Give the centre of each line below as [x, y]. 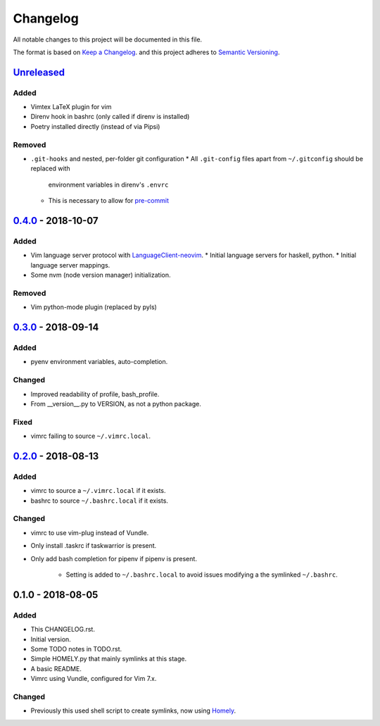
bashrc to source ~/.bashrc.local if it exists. [100, 501]
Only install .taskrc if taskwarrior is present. [94, 546]
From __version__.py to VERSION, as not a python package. [116, 403]
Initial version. [51, 639]
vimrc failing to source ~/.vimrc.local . [91, 436]
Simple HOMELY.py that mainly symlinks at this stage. [108, 659]
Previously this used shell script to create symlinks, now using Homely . [133, 711]
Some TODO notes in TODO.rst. [76, 649]
